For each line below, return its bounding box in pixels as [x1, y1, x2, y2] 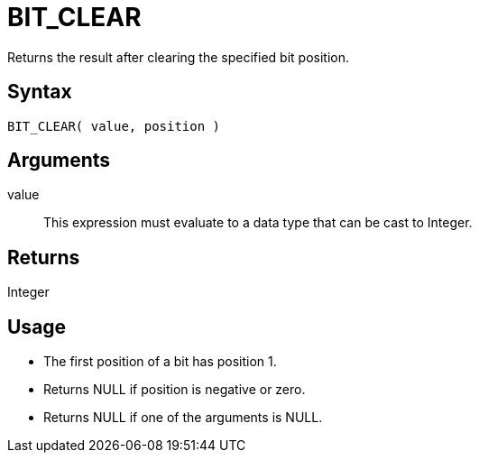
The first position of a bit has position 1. [43, 354, 277, 370]
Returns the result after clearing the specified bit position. [7, 49, 349, 65]
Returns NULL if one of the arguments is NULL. [43, 409, 323, 426]
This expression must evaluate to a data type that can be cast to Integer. [43, 215, 473, 231]
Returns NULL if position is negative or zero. [43, 382, 306, 398]
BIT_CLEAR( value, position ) [7, 118, 221, 133]
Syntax [7, 80, 72, 104]
